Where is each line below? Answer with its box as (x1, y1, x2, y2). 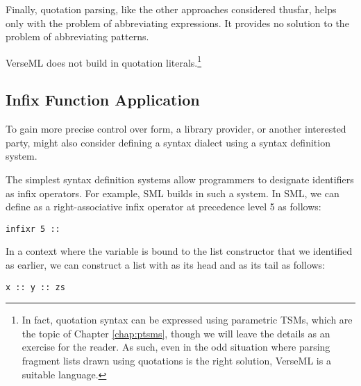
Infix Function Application (6, 89, 200, 110)
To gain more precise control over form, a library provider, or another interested (6, 121, 346, 136)
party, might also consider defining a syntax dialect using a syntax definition (6, 135, 330, 149)
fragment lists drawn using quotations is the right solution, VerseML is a (22, 353, 331, 368)
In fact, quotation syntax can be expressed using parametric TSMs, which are (22, 312, 353, 327)
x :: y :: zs (6, 282, 65, 292)
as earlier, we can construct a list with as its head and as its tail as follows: (6, 258, 326, 272)
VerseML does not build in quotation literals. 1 (6, 53, 202, 69)
